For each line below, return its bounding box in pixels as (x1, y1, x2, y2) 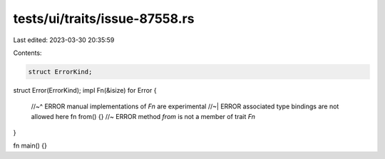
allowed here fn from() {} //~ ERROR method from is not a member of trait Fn (31, 112, 256, 120)
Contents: (13, 48, 42, 57)
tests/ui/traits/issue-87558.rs (13, 11, 195, 26)
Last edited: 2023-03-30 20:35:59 (13, 36, 115, 44)
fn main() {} (13, 141, 48, 150)
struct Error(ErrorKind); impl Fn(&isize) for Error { (13, 86, 157, 94)
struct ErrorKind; (28, 68, 93, 76)
